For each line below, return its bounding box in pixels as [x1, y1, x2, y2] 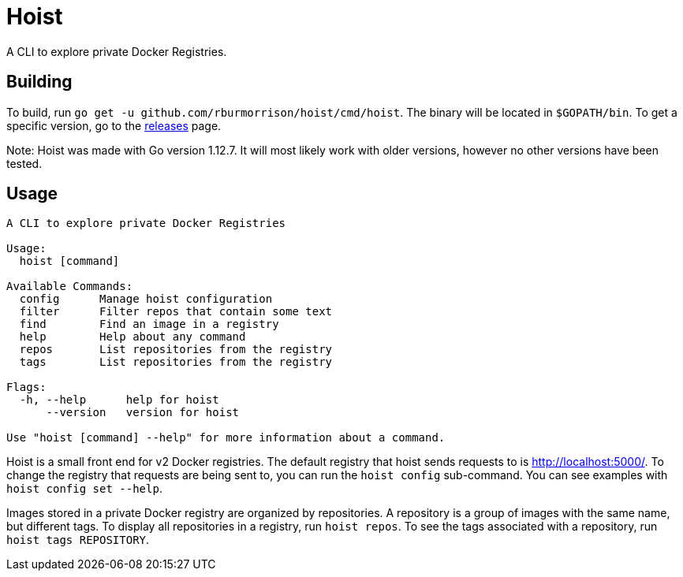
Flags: [6, 381, 47, 394]
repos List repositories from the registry [19, 343, 333, 356]
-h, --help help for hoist [19, 393, 219, 407]
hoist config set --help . [6, 482, 162, 496]
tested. [6, 156, 43, 170]
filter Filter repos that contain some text [19, 305, 333, 318]
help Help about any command [19, 330, 246, 344]
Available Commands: [6, 280, 133, 293]
